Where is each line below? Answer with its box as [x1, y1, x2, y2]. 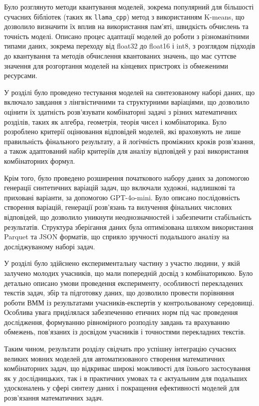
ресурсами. [4, 70, 38, 81]
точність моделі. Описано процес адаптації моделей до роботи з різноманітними [4, 31, 249, 41]
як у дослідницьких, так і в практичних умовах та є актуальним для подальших [4, 372, 247, 383]
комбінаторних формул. [4, 155, 75, 166]
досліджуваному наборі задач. [4, 241, 95, 251]
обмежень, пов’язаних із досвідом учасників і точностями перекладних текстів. [4, 326, 245, 337]
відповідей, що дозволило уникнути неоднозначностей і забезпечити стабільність [4, 211, 251, 222]
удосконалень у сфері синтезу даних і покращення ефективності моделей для [4, 382, 239, 393]
